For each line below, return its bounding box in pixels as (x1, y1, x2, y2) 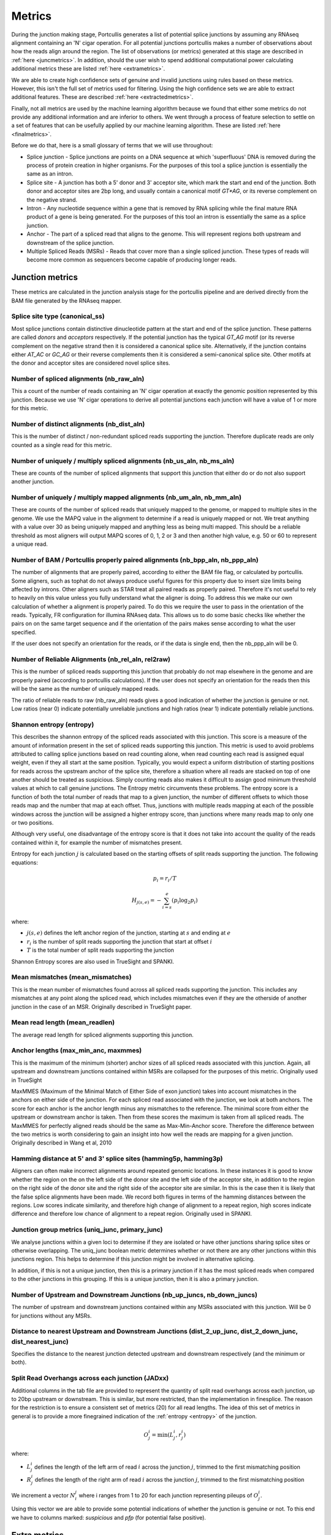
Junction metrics (11, 272, 78, 282)
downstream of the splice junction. (26, 239, 115, 246)
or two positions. (11, 819, 54, 826)
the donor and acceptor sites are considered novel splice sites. (11, 359, 170, 367)
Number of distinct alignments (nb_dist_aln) (11, 420, 145, 428)
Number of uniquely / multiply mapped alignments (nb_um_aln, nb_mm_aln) (11, 493, 242, 502)
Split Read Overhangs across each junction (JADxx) (11, 1374, 169, 1383)
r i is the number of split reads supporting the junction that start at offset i (26, 938, 213, 947)
